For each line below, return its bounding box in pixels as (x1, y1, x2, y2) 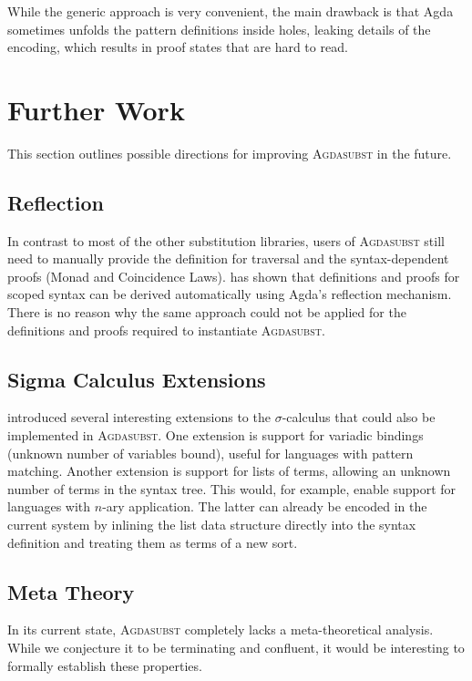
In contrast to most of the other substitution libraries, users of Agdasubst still (7, 231, 445, 250)
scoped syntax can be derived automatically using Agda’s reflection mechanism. (7, 284, 452, 304)
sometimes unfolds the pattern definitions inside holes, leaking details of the (7, 19, 431, 38)
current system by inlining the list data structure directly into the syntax (7, 515, 416, 534)
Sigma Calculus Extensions (7, 365, 266, 393)
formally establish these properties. (7, 655, 202, 675)
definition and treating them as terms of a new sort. (7, 532, 298, 552)
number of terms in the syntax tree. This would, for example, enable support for (7, 479, 457, 498)
